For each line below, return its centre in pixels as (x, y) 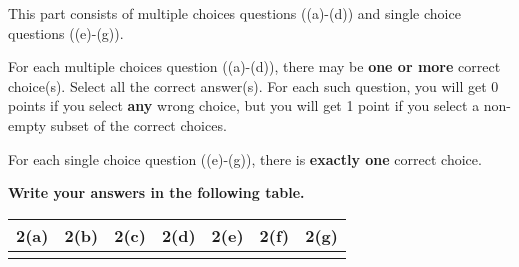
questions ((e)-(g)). (66, 32)
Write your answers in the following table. (156, 192)
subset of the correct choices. (138, 124)
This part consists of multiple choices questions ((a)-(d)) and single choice (234, 13)
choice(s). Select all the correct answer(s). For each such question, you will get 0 (253, 85)
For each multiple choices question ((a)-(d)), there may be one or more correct (254, 66)
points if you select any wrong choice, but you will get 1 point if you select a (244, 105)
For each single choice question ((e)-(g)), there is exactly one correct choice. (245, 158)
